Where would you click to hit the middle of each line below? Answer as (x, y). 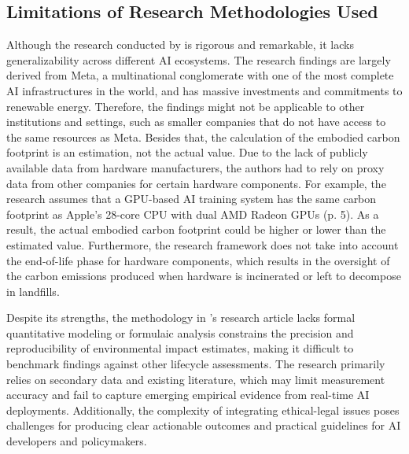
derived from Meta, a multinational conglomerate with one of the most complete (200, 75)
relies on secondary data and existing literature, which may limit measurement (196, 379)
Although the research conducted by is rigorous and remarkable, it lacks (180, 44)
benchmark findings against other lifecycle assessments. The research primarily (196, 364)
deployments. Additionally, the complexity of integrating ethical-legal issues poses (203, 410)
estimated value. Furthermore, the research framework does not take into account (203, 244)
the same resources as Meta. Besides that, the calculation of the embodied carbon (203, 137)
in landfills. (33, 291)
